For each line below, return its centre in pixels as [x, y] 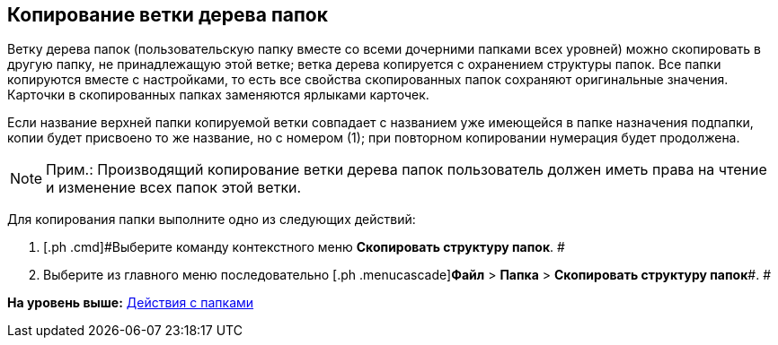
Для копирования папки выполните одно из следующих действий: [212, 220]
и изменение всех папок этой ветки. [174, 188]
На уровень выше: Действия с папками [131, 303]
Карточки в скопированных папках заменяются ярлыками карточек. [218, 95]
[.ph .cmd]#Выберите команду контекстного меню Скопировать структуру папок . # [304, 247]
